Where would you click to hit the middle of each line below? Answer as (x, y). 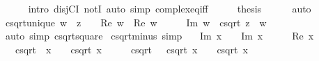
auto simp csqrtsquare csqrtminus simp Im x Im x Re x (159, 36)
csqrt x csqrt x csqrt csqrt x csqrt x (131, 49)
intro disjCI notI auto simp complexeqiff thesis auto (170, 8)
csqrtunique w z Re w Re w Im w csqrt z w (136, 22)
